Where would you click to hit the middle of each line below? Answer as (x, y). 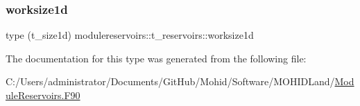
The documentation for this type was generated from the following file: (156, 58)
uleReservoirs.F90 (43, 95)
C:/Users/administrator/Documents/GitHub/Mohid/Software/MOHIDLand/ (170, 81)
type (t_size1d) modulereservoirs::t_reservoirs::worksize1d (130, 35)
